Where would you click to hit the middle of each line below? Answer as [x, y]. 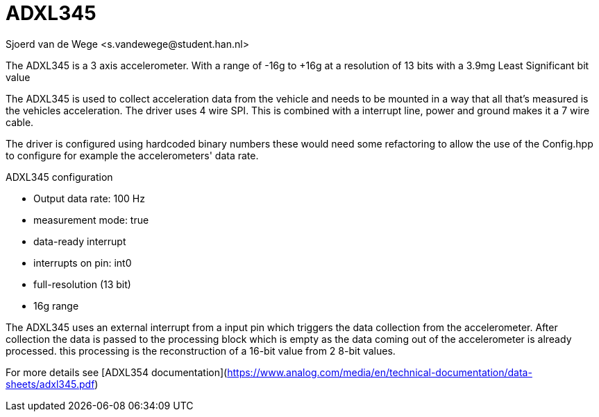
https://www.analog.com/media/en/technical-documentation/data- [380, 372]
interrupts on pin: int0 [83, 263]
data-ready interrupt [80, 241]
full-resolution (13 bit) [82, 284]
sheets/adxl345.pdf [50, 384]
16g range [56, 305]
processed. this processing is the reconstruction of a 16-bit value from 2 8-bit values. [201, 351]
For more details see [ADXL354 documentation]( [117, 372]
